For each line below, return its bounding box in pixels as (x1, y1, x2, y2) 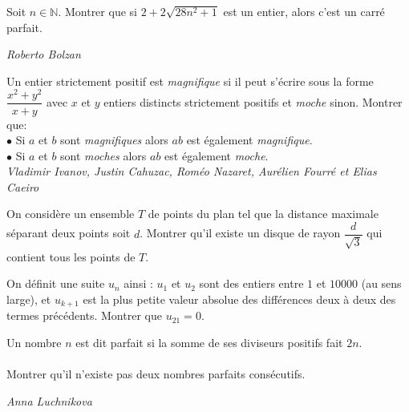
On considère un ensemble (6, 205, 135, 222)
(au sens (361, 275, 402, 292)
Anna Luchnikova (6, 392, 92, 409)
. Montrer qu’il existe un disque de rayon (140, 224, 341, 241)
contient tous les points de (6, 248, 136, 265)
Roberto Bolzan (6, 46, 81, 63)
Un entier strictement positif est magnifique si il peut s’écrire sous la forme (6, 72, 374, 89)
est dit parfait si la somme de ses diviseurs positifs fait (75, 333, 343, 350)
